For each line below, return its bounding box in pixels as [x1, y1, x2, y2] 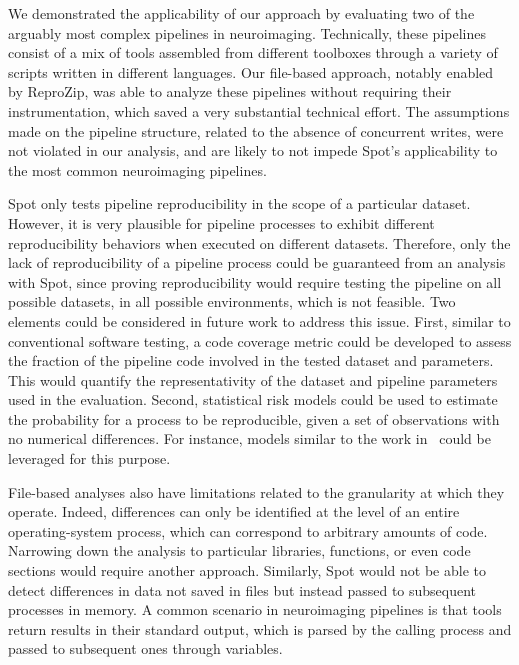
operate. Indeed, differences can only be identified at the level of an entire [8, 501, 460, 522]
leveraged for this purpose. [8, 448, 171, 469]
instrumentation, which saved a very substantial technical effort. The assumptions [8, 100, 510, 121]
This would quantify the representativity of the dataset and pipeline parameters [8, 369, 498, 390]
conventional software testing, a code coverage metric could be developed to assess [8, 330, 512, 351]
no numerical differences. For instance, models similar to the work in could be [8, 428, 491, 449]
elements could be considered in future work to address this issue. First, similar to [8, 310, 511, 331]
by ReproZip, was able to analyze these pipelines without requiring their [8, 81, 452, 102]
